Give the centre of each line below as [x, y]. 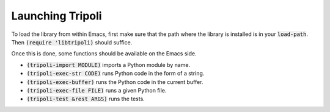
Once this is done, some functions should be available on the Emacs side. [104, 54]
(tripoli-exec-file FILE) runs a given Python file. [97, 90]
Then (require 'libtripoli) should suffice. [72, 42]
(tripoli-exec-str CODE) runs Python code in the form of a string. [116, 74]
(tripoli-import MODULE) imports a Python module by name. [108, 65]
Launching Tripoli [57, 16]
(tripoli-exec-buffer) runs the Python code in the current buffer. [115, 82]
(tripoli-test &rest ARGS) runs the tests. [86, 99]
